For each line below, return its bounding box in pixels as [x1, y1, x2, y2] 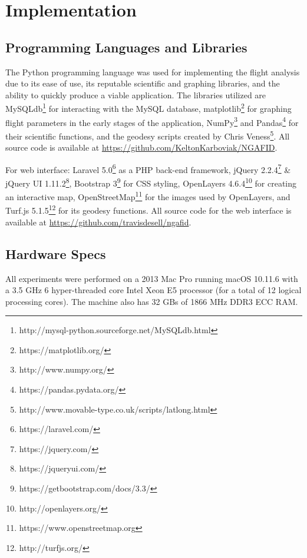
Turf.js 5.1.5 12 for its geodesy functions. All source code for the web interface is [5, 202, 292, 217]
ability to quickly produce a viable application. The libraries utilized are [5, 88, 266, 101]
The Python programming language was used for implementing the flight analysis [5, 65, 300, 78]
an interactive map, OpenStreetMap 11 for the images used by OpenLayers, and [5, 189, 291, 202]
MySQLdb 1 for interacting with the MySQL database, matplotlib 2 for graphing [5, 101, 292, 115]
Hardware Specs [5, 244, 106, 263]
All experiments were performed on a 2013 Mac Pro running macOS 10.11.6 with [5, 272, 298, 284]
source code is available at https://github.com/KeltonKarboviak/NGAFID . [5, 141, 278, 154]
